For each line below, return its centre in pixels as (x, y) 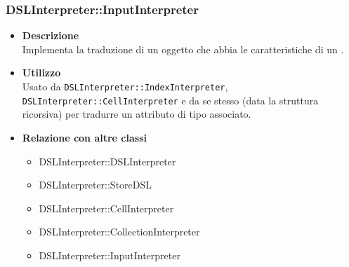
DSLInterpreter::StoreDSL (96, 185)
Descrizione (51, 35)
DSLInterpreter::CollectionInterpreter (119, 232)
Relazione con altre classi (84, 137)
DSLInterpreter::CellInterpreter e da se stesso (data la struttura (170, 100)
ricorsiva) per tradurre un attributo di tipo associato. (137, 114)
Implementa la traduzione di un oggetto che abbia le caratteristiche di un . (183, 49)
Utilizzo (41, 73)
